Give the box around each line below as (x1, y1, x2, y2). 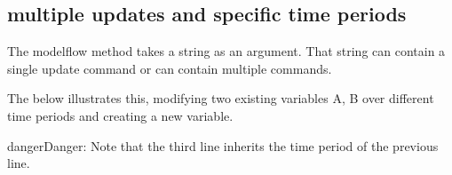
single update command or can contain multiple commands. (7, 59, 332, 77)
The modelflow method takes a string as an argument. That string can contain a (7, 42, 446, 60)
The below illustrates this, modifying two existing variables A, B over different (7, 89, 434, 107)
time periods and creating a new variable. (7, 106, 234, 124)
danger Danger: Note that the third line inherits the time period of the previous (7, 136, 439, 155)
